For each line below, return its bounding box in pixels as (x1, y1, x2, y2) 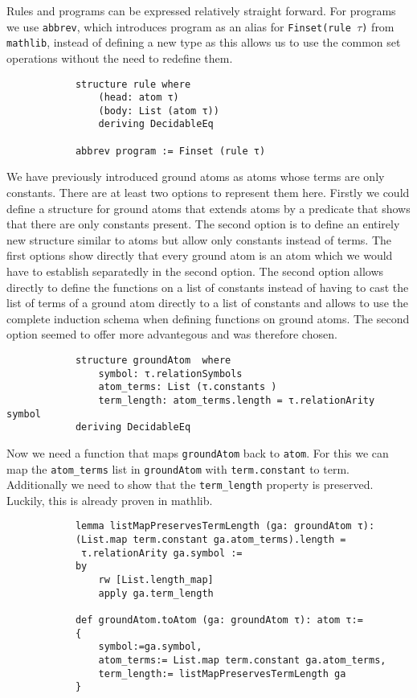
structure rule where (75, 78, 191, 90)
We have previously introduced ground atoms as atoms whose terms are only (6, 168, 385, 185)
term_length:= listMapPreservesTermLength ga (98, 667, 346, 680)
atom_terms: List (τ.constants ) (98, 381, 277, 393)
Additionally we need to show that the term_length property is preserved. (6, 476, 374, 493)
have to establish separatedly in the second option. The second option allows (6, 263, 384, 279)
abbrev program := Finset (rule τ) (75, 145, 266, 157)
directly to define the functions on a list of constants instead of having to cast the (6, 278, 409, 295)
